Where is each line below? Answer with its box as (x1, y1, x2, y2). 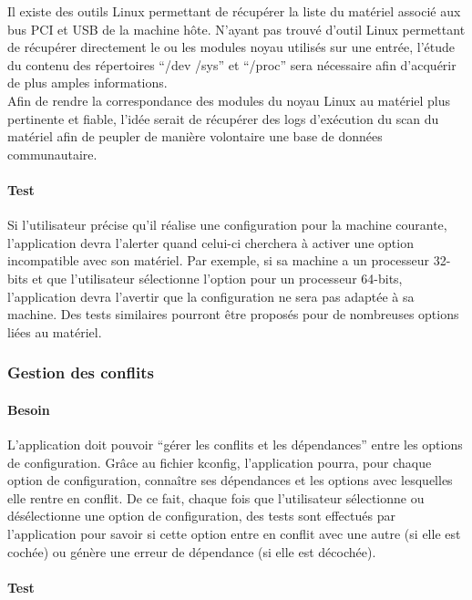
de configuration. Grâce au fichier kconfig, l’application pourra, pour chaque (7, 452, 432, 471)
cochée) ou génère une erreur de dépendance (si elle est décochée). (7, 542, 376, 561)
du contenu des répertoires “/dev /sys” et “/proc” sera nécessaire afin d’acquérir (7, 55, 457, 74)
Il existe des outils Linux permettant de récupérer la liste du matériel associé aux (7, 2, 461, 20)
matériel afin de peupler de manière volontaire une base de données (7, 127, 383, 146)
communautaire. (7, 144, 97, 163)
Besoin (7, 399, 50, 419)
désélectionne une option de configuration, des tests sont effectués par (7, 506, 395, 525)
